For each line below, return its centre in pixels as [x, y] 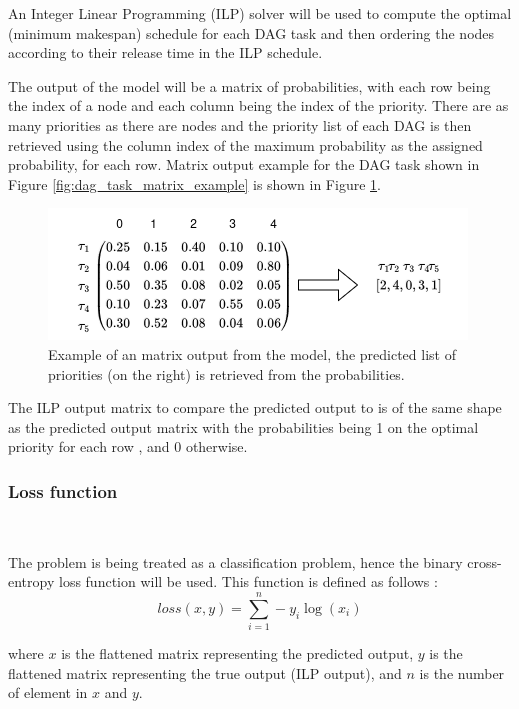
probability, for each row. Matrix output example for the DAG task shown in [244, 164]
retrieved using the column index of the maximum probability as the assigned [245, 144]
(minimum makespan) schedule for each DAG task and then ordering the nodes [251, 32]
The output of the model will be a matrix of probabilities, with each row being [249, 85]
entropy [31, 581]
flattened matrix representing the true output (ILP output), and [205, 672]
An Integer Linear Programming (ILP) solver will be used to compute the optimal [260, 13]
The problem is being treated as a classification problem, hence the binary [235, 561]
